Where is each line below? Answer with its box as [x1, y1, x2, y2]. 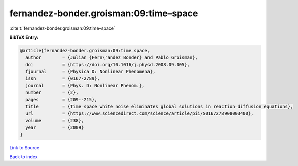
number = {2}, [25, 90, 79, 95]
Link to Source [9, 144, 40, 150]
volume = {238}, [25, 118, 84, 123]
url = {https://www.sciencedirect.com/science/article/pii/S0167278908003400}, [25, 111, 254, 116]
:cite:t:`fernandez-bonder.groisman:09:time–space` [9, 25, 115, 31]
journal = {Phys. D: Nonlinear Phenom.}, [25, 83, 145, 88]
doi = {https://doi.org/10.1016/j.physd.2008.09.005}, [25, 62, 190, 67]
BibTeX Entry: [9, 34, 39, 40]
